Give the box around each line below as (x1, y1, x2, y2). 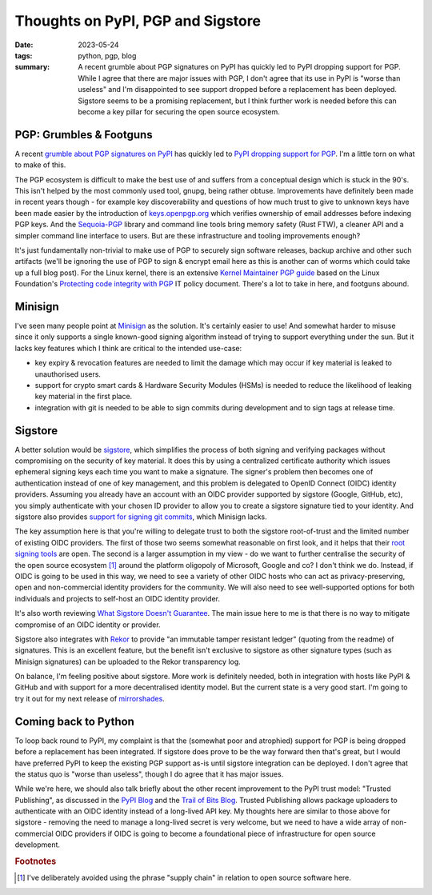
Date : (14, 40, 34, 50)
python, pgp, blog (78, 50, 137, 60)
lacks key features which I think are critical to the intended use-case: (14, 343, 242, 353)
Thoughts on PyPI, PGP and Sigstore (14, 12, 262, 30)
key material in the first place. (34, 392, 133, 402)
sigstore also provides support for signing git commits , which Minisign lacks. (14, 512, 267, 521)
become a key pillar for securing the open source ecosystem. (78, 106, 280, 116)
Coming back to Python (14, 714, 135, 728)
